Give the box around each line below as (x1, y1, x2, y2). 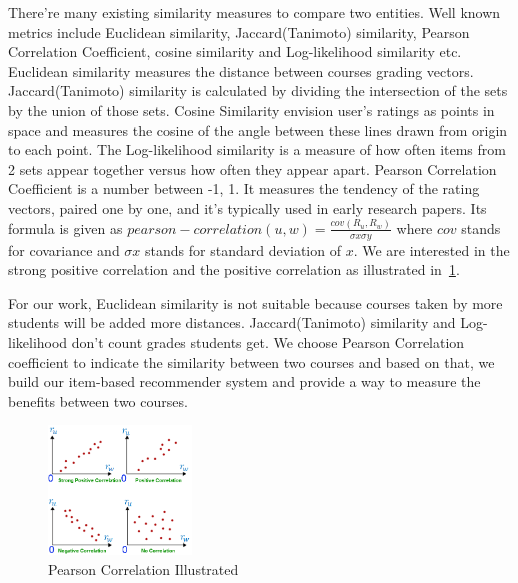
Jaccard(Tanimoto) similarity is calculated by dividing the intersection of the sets (8, 80, 508, 101)
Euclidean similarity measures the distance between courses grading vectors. (8, 60, 474, 81)
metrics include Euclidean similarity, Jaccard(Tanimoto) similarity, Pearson (8, 21, 470, 42)
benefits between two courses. (8, 390, 188, 411)
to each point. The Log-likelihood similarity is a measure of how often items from (8, 139, 506, 160)
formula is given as (8, 217, 123, 238)
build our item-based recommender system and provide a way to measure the (8, 371, 481, 392)
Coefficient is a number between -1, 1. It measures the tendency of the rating (8, 178, 480, 199)
